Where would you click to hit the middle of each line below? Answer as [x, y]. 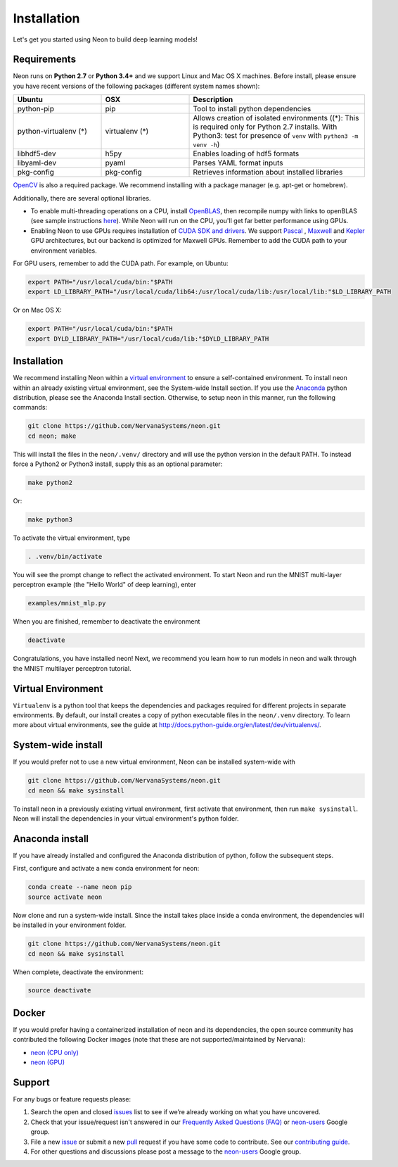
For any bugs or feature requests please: [72, 1099]
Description [213, 100]
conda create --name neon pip [80, 887]
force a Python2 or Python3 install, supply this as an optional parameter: [118, 464]
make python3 [50, 520]
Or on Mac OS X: [38, 310]
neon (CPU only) [54, 1052]
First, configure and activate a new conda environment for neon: [106, 869]
